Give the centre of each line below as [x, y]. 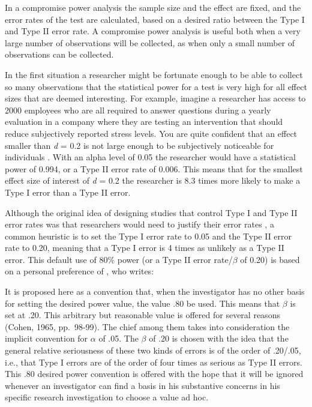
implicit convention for [46, 338]
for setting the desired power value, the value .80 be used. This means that [142, 303]
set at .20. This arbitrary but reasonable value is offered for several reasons [142, 315]
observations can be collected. [59, 54]
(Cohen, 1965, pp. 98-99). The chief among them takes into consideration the [147, 326]
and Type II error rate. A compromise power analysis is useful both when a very [153, 31]
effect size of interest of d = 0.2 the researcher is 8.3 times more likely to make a [153, 180]
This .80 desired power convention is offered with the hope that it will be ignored [154, 374]
